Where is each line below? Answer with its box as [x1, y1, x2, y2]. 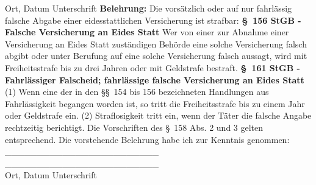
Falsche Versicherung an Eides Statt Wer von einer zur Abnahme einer [5, 26, 289, 38]
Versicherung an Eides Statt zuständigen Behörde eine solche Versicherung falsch [5, 37, 307, 50]
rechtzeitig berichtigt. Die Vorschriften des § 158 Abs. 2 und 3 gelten [5, 120, 264, 133]
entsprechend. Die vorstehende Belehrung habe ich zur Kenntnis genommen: [5, 133, 290, 145]
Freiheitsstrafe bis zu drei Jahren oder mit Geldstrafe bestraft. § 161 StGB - [5, 61, 300, 74]
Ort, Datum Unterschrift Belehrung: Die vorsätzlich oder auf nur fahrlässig [5, 2, 292, 14]
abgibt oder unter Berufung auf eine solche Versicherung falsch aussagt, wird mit [5, 49, 307, 62]
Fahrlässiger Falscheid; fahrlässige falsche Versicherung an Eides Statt [5, 73, 304, 86]
